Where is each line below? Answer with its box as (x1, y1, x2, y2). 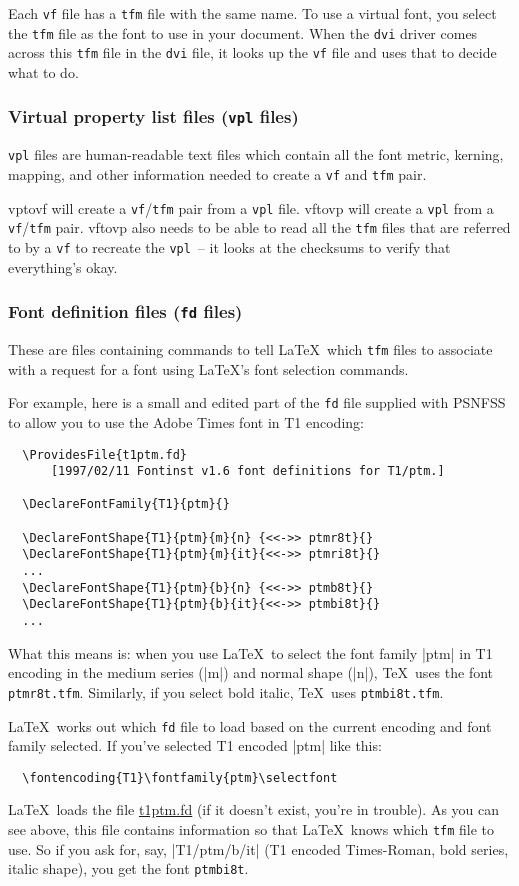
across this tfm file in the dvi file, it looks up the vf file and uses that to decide (8, 42, 497, 63)
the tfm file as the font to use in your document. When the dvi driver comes (8, 22, 478, 43)
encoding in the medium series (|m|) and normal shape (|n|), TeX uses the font (8, 662, 494, 683)
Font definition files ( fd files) (8, 299, 243, 324)
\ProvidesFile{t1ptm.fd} (22, 447, 187, 462)
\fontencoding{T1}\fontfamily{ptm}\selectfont (22, 770, 338, 785)
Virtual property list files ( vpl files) (8, 104, 299, 129)
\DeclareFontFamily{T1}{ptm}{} (22, 497, 230, 512)
